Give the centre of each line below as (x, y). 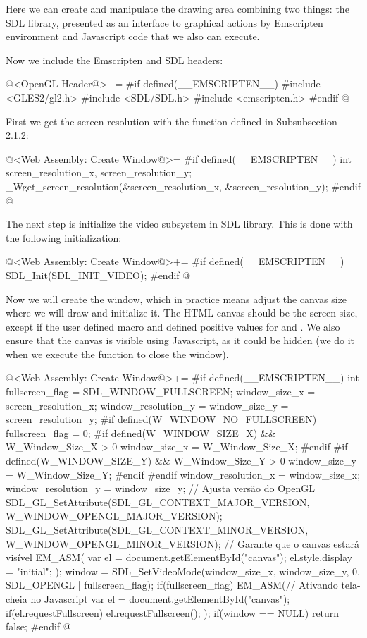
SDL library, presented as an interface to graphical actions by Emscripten (164, 22)
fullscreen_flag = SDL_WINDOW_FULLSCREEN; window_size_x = (161, 392)
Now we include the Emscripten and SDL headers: (114, 60)
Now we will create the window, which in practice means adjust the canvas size (176, 299)
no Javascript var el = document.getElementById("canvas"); (160, 598)
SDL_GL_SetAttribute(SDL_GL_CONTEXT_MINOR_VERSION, (157, 529)
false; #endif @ (38, 626)
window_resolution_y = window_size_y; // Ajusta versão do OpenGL (160, 488)
